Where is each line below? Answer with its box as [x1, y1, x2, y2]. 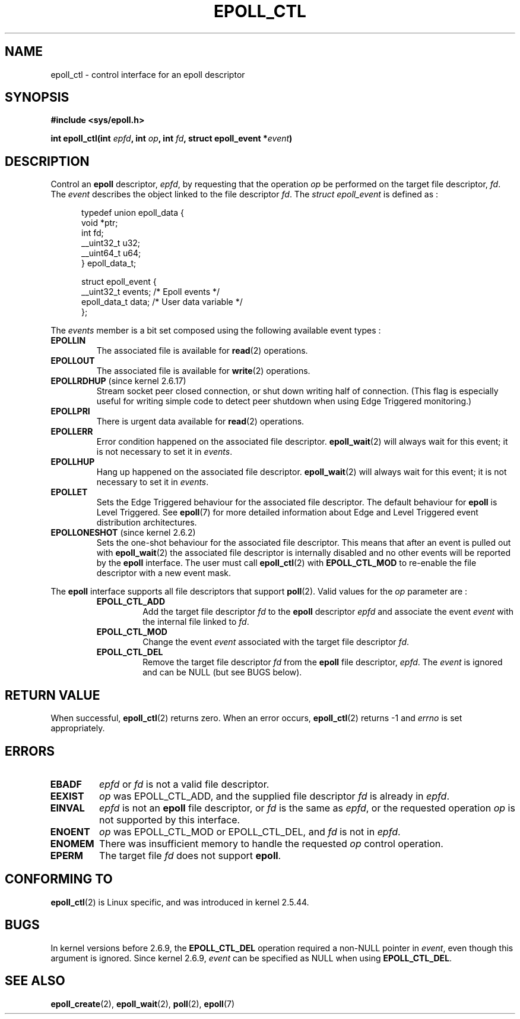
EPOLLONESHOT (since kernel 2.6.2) [50, 527, 196, 538]
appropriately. [50, 723, 105, 734]
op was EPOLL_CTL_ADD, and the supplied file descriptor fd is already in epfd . [99, 790, 449, 802]
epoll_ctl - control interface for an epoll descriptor [50, 69, 245, 80]
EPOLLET [50, 487, 88, 498]
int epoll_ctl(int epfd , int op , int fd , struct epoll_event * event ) [50, 133, 293, 144]
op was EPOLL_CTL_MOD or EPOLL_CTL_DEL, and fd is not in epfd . [99, 825, 401, 838]
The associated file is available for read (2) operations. [96, 345, 308, 356]
